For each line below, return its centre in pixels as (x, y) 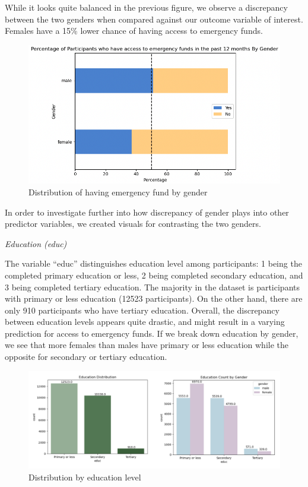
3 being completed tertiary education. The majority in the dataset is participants (153, 287)
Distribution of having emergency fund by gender (118, 192)
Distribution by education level (85, 477)
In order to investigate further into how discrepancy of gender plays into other (147, 212)
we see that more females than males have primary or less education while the (147, 345)
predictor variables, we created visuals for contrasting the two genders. (133, 224)
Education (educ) (36, 243)
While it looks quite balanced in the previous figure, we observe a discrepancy (146, 7)
